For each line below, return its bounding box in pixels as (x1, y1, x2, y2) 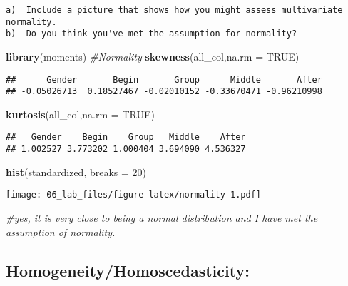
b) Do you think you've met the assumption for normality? (6, 29, 297, 39)
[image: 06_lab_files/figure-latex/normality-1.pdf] (6, 190, 261, 200)
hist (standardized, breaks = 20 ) (6, 164, 147, 179)
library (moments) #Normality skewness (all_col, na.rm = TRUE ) (6, 48, 300, 63)
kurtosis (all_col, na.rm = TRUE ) (6, 106, 155, 121)
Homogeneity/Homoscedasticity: (6, 259, 250, 281)
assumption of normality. (6, 224, 116, 239)
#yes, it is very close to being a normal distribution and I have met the (6, 210, 318, 225)
